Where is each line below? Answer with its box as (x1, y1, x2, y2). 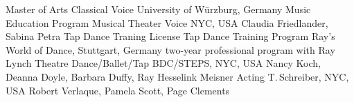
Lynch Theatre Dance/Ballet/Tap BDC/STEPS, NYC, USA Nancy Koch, (6, 56, 321, 70)
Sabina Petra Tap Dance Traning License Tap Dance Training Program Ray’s (6, 29, 335, 43)
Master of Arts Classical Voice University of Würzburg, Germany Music (6, 2, 311, 16)
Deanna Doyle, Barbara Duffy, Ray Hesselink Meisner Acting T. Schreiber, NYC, (6, 69, 349, 83)
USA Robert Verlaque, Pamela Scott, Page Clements (6, 83, 230, 97)
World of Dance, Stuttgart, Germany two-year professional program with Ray (6, 42, 335, 57)
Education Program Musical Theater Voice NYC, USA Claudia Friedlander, (6, 15, 328, 30)
